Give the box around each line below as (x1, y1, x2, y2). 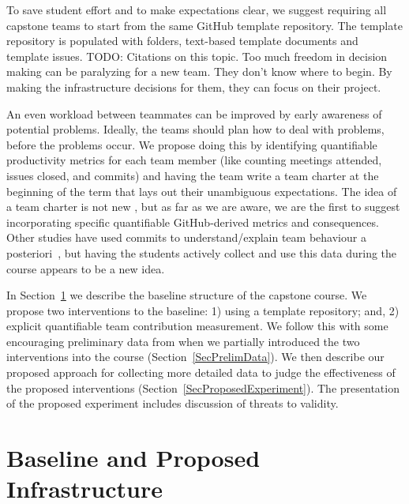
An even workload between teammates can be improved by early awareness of (6, 105, 382, 122)
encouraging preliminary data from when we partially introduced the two (6, 333, 360, 349)
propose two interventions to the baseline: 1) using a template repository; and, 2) (6, 302, 400, 318)
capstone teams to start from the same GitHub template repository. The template (6, 17, 403, 33)
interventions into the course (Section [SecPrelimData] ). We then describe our (6, 348, 385, 365)
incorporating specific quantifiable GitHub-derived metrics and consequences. (6, 213, 379, 230)
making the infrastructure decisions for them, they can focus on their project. (6, 78, 381, 95)
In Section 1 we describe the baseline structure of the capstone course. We (6, 287, 367, 303)
